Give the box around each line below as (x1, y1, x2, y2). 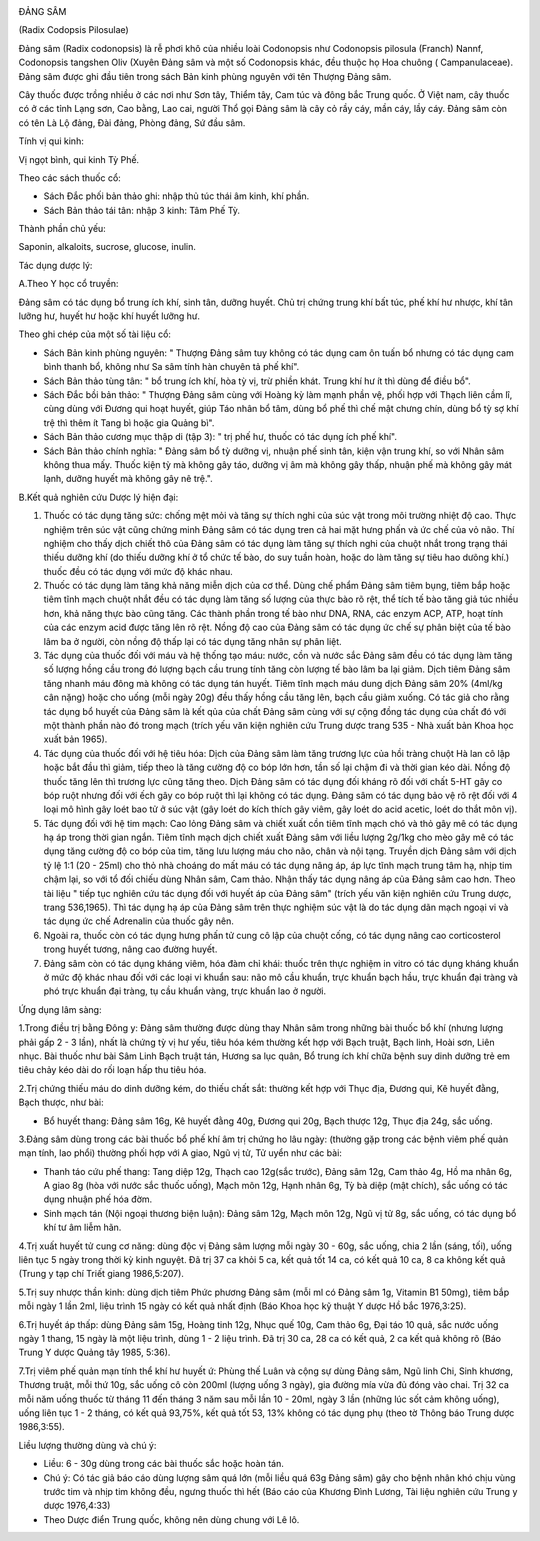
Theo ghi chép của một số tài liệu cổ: (18, 328, 172, 340)
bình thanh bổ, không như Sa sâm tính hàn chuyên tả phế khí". (43, 361, 300, 373)
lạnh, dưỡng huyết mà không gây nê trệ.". (43, 473, 214, 485)
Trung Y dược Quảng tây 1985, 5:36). (18, 1346, 171, 1359)
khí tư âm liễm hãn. (43, 1221, 122, 1234)
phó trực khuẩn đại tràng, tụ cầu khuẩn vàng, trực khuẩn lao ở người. (43, 985, 327, 997)
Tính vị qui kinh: (18, 135, 84, 147)
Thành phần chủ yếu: (18, 223, 107, 235)
